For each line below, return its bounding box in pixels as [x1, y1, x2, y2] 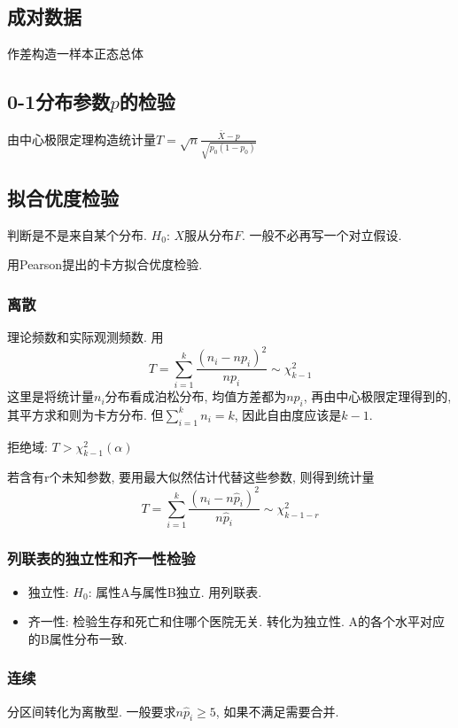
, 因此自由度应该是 [234, 405, 342, 423]
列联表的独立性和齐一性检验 [7, 547, 196, 569]
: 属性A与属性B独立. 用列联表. [88, 582, 262, 600]
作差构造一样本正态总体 [7, 44, 144, 63]
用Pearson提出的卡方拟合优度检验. [7, 255, 203, 274]
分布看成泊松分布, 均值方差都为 [105, 387, 287, 406]
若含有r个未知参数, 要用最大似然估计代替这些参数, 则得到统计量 [7, 468, 375, 486]
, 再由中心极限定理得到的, [303, 387, 452, 406]
